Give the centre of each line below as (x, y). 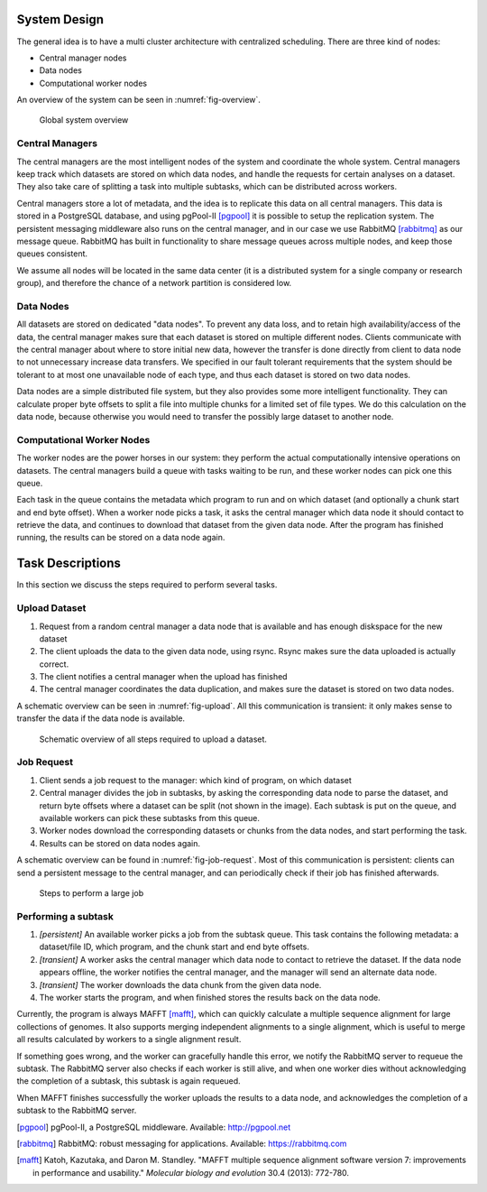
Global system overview (84, 120)
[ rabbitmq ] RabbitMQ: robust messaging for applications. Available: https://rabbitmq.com (182, 1143)
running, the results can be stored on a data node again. (121, 538)
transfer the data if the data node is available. (101, 718)
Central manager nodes (83, 58)
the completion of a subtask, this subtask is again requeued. (129, 1081)
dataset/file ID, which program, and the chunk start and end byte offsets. (175, 947)
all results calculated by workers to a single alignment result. (129, 1040)
